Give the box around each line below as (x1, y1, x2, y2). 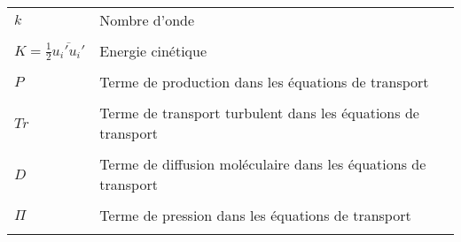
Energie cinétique (99, 41, 207, 61)
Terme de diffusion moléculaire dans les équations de (99, 154, 426, 174)
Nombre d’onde (99, 10, 195, 30)
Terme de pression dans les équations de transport (99, 205, 411, 225)
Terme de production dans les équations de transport (99, 72, 429, 92)
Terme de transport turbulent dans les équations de (99, 102, 419, 123)
